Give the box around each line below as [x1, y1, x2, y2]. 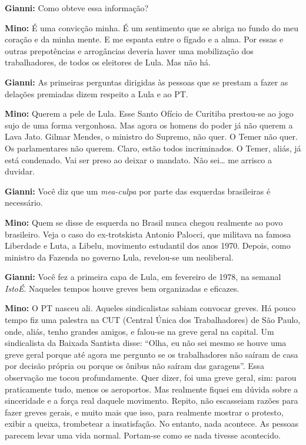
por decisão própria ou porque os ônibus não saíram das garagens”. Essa [5, 360, 264, 372]
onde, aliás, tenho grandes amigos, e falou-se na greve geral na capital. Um [5, 325, 274, 337]
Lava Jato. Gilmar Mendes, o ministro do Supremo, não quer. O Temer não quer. [5, 130, 298, 143]
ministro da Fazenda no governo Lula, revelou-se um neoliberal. [5, 250, 234, 263]
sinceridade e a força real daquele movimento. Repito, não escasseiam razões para [5, 394, 298, 407]
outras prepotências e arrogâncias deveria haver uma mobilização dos [5, 44, 254, 57]
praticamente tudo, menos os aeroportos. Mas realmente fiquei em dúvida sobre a [5, 383, 298, 395]
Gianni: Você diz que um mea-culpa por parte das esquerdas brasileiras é [5, 184, 271, 197]
